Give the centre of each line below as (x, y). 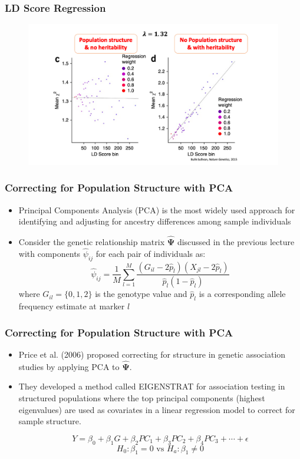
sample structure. (50, 421)
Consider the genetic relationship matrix (92, 241)
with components (50, 253)
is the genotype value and (141, 294)
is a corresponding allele (242, 294)
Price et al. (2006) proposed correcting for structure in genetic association (152, 354)
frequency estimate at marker (72, 306)
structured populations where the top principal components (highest (142, 398)
